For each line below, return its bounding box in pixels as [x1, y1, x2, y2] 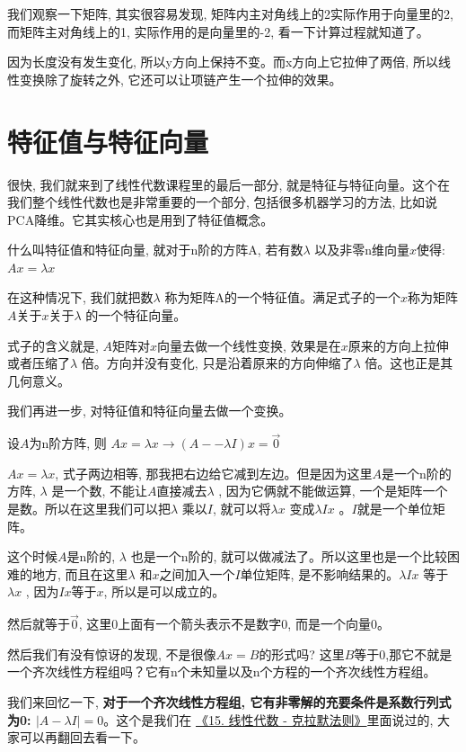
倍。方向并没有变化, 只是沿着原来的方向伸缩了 [81, 354, 354, 372]
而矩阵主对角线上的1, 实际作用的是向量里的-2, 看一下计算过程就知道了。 [7, 22, 429, 40]
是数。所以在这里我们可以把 [7, 499, 171, 518]
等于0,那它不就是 [354, 644, 453, 663]
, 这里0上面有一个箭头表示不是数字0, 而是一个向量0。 [78, 614, 390, 633]
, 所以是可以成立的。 [103, 582, 225, 601]
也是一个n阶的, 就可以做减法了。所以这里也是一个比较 [130, 547, 448, 566]
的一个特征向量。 [85, 306, 187, 325]
